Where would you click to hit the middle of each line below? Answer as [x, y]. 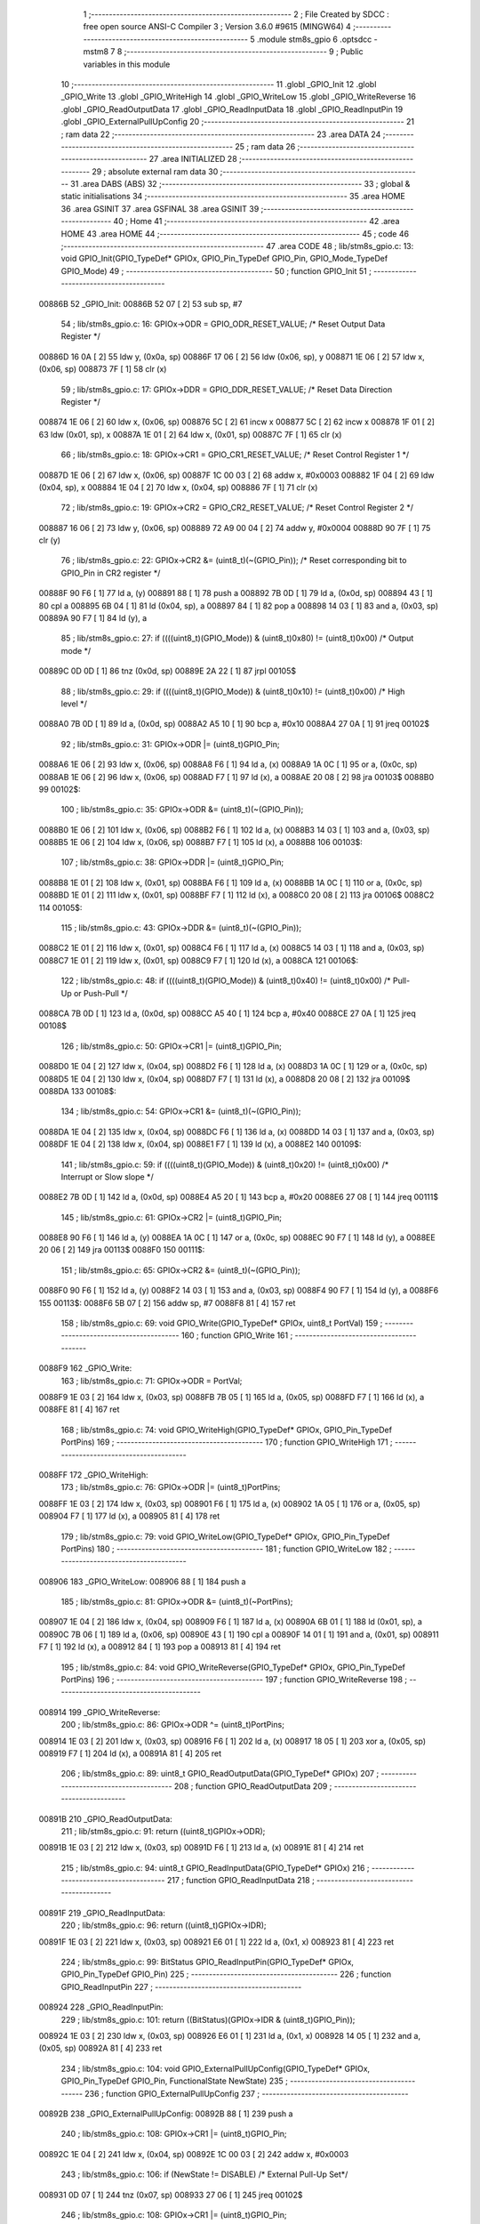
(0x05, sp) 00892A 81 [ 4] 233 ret [100, 2048]
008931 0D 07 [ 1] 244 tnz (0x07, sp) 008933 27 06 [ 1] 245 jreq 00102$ [171, 2195]
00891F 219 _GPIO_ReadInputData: [102, 1913]
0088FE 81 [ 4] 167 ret [79, 1409]
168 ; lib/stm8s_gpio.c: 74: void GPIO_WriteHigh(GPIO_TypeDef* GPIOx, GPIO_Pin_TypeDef [227, 1430]
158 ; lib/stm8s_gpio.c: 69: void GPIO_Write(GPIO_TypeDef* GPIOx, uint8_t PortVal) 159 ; [222, 1323]
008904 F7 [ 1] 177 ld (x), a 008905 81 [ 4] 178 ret [129, 1516]
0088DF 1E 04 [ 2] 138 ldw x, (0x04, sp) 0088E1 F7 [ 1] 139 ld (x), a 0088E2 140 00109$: [200, 1144]
